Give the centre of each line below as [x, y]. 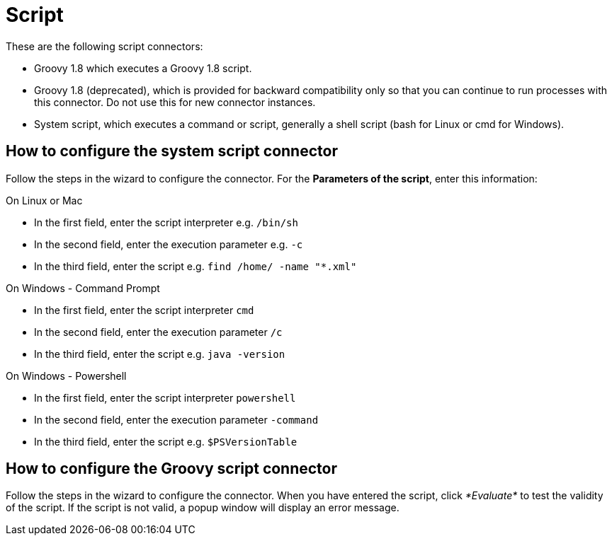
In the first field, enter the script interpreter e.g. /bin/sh [166, 222]
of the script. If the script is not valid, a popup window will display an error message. [203, 508]
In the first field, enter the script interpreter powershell [165, 397]
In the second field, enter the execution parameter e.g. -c [169, 244]
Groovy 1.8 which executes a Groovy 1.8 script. [143, 68]
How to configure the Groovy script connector [172, 469]
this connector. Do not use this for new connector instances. [175, 102]
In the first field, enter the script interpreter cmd [144, 310]
